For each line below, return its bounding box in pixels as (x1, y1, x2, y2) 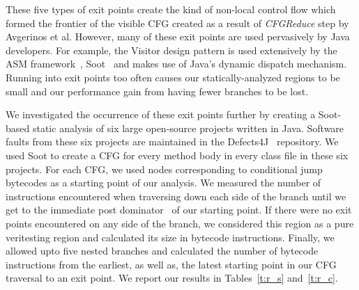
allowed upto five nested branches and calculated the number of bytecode (6, 243, 319, 258)
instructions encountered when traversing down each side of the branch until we (6, 188, 346, 203)
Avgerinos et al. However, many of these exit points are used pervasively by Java (6, 29, 350, 44)
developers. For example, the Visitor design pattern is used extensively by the (6, 42, 337, 57)
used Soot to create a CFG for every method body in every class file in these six (6, 147, 349, 162)
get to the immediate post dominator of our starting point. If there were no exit (6, 202, 352, 217)
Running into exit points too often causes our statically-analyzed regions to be (6, 70, 340, 84)
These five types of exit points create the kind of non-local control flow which (6, 2, 336, 16)
